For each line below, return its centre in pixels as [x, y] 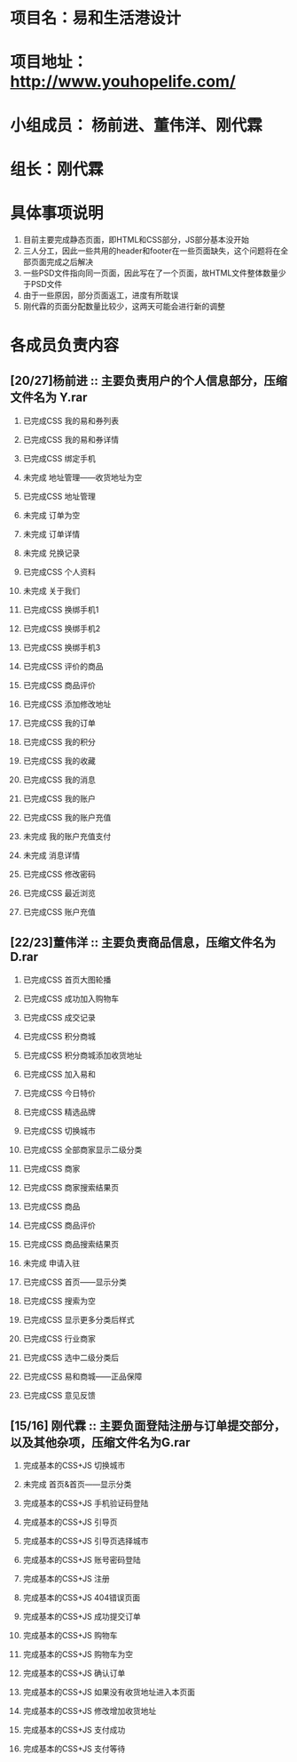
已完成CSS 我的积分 [59, 741]
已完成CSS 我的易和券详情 [70, 439]
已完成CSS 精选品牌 [59, 1111]
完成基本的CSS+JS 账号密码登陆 [82, 1560]
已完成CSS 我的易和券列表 [70, 420]
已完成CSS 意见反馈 [59, 1395]
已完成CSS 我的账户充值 [67, 817]
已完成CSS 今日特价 [59, 1093]
